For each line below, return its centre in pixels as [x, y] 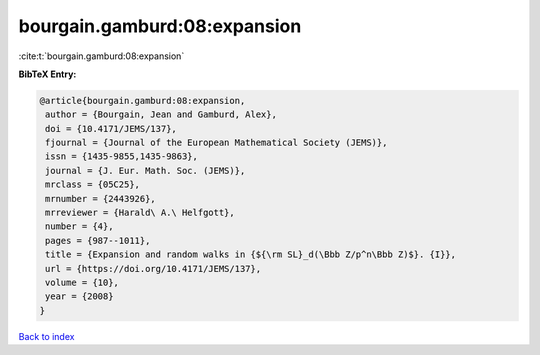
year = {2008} [79, 296]
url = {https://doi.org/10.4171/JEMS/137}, [153, 268]
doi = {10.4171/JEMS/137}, [111, 128]
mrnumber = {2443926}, [101, 198]
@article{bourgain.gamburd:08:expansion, [142, 100]
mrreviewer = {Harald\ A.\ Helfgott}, [140, 213]
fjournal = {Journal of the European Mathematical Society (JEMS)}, [216, 143]
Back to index [46, 336]
